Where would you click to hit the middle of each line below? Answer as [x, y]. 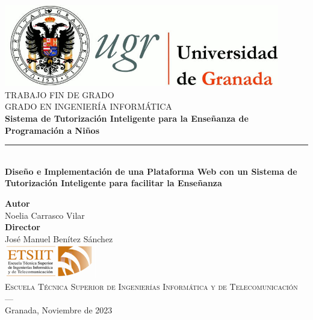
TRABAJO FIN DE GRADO [60, 94]
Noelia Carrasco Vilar [45, 215]
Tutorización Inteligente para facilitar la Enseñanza [113, 183]
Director [23, 227]
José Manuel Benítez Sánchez [59, 238]
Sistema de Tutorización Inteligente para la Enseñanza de [127, 118]
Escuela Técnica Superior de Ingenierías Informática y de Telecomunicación [151, 287]
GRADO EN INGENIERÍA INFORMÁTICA [88, 106]
